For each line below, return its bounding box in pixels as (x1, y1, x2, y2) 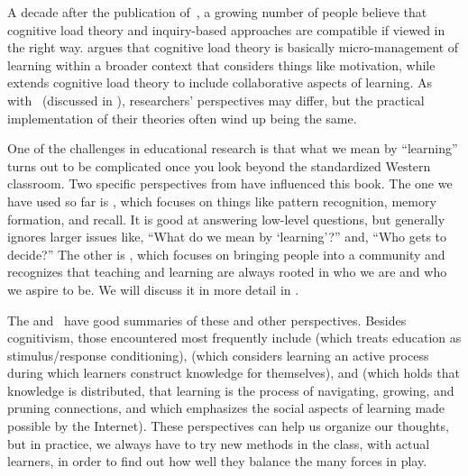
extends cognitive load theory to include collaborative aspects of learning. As (7, 73, 432, 92)
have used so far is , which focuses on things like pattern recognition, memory (7, 191, 436, 210)
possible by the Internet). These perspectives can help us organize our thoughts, (7, 416, 449, 435)
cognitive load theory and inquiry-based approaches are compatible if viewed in (7, 20, 445, 39)
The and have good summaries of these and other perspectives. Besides (7, 310, 407, 329)
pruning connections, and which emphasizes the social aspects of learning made (7, 398, 445, 417)
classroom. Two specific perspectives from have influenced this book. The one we (7, 174, 453, 193)
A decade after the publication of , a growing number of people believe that (7, 3, 427, 21)
